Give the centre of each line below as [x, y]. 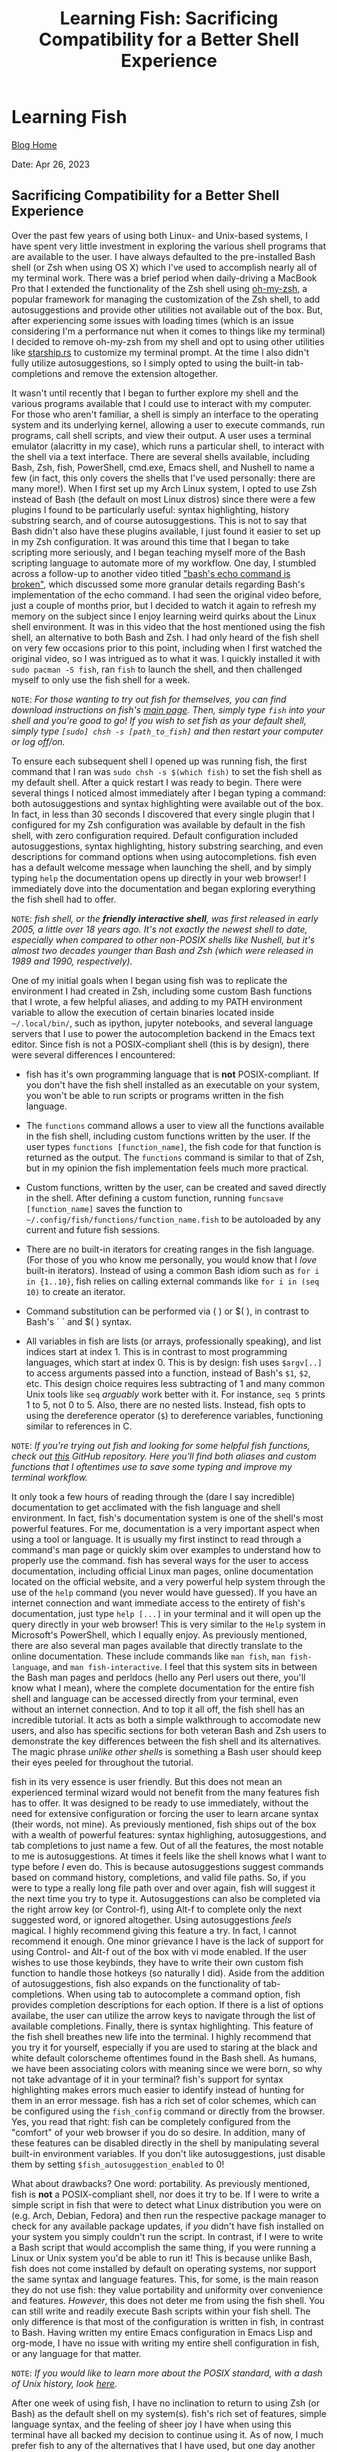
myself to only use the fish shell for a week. [101, 679]
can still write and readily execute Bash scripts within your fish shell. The [161, 2311]
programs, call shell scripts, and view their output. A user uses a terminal [161, 435]
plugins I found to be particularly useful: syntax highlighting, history [150, 509]
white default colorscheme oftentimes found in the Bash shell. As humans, [164, 2058]
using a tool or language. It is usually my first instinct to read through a [156, 1539]
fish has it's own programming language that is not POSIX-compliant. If [172, 1074]
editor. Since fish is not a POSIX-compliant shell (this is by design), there [160, 1044]
